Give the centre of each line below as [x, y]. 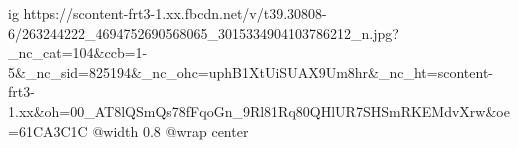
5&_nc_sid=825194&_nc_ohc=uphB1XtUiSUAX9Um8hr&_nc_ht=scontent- [250, 71]
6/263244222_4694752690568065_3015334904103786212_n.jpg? [203, 32]
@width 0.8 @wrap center [170, 130]
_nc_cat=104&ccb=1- [78, 52]
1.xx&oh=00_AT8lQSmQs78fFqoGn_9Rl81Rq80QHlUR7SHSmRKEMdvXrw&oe [259, 110]
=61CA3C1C [48, 130]
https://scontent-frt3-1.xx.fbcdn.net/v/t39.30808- [175, 13]
